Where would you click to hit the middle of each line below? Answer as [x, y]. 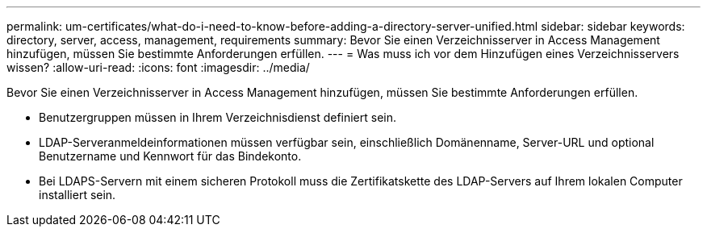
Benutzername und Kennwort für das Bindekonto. [170, 156]
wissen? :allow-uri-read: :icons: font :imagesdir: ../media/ [158, 67]
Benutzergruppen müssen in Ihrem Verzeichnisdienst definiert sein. [218, 117]
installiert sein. [77, 195]
